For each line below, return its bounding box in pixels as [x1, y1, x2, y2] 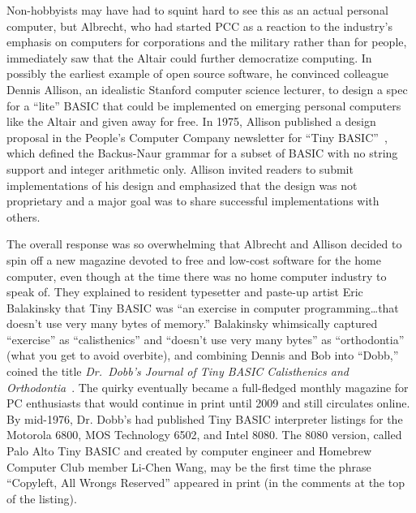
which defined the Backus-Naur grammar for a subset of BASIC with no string [6, 144, 398, 162]
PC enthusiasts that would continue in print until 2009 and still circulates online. [6, 394, 410, 412]
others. [6, 208, 41, 225]
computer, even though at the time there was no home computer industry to [6, 267, 387, 284]
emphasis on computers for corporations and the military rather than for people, [6, 33, 407, 50]
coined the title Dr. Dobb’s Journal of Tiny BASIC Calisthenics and [6, 363, 349, 380]
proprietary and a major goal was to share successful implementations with [6, 192, 380, 209]
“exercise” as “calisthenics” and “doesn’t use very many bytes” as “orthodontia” [6, 330, 405, 347]
